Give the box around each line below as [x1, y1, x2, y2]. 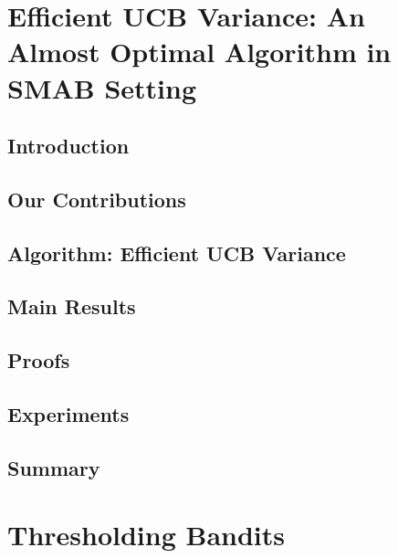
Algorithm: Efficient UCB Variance [7, 238, 346, 267]
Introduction [7, 132, 130, 160]
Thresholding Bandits [7, 516, 285, 553]
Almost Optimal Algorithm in [7, 33, 392, 70]
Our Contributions [7, 184, 186, 213]
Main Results [7, 292, 136, 321]
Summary [7, 453, 100, 481]
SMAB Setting [7, 68, 197, 106]
